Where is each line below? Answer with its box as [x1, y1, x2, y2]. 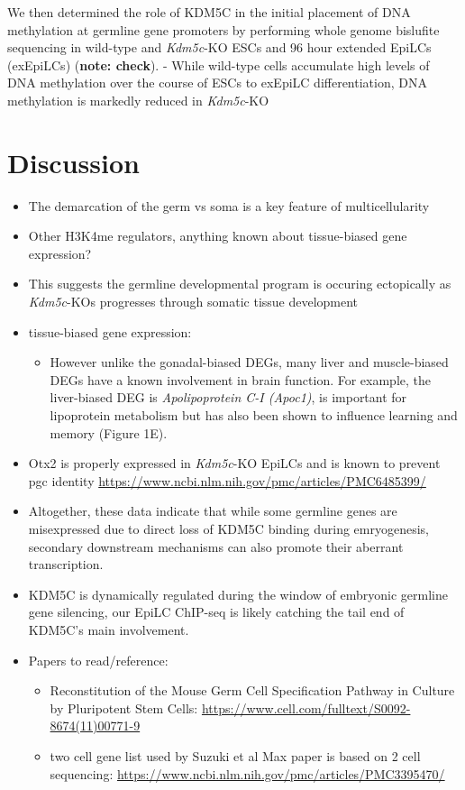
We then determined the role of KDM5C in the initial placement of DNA [7, 3, 411, 21]
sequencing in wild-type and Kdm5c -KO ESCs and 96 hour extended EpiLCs [7, 38, 432, 57]
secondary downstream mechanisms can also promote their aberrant [28, 537, 404, 556]
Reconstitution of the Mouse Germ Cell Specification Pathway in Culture [50, 681, 455, 700]
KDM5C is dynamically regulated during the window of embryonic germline [28, 584, 448, 603]
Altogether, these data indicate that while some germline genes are [28, 501, 397, 520]
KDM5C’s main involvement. [28, 620, 189, 638]
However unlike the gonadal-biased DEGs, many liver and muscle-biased [50, 353, 449, 372]
